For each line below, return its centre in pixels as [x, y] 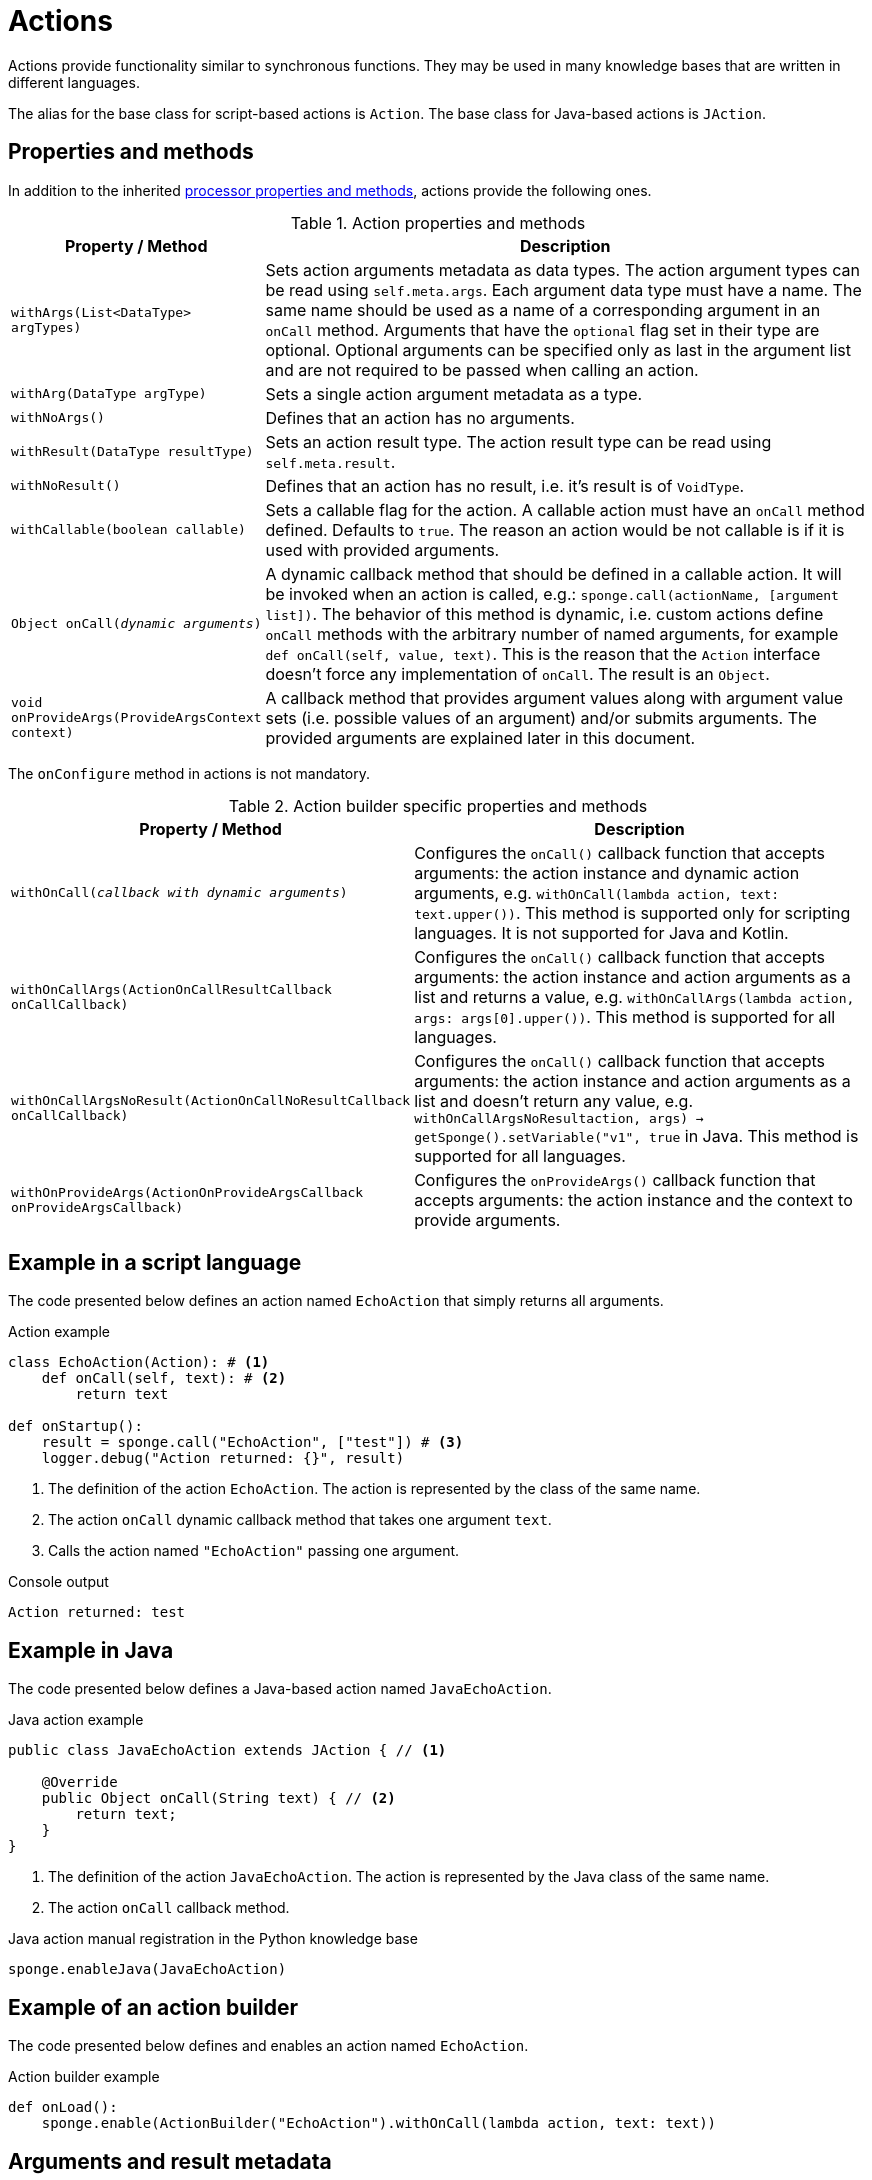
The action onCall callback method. [169, 1908]
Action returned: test [97, 1612]
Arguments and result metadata [170, 2161]
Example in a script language [155, 1263]
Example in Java [91, 1650]
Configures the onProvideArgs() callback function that [615, 1179]
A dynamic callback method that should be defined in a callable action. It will [553, 573]
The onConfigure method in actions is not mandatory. [189, 773]
